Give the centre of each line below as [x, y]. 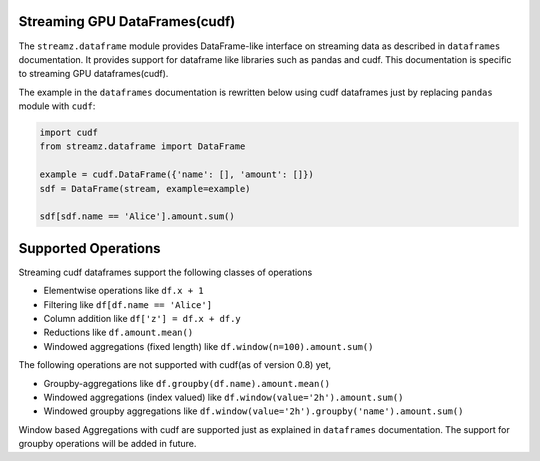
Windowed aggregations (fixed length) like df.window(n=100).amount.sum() [208, 346]
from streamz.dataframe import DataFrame [142, 146]
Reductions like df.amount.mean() [118, 332]
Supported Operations [89, 248]
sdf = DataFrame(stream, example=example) [145, 188]
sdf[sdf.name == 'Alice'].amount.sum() [137, 216]
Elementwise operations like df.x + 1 [123, 291]
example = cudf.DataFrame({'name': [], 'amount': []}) [176, 174]
